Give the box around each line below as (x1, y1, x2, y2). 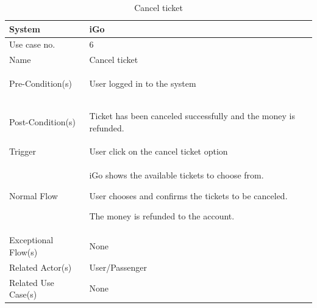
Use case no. (9, 38, 55, 51)
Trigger (9, 145, 37, 158)
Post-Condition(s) (9, 115, 76, 128)
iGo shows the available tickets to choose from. (89, 169, 264, 182)
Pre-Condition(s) (9, 77, 72, 90)
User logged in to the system (89, 77, 196, 90)
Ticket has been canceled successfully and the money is (89, 109, 295, 122)
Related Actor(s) (9, 260, 72, 273)
